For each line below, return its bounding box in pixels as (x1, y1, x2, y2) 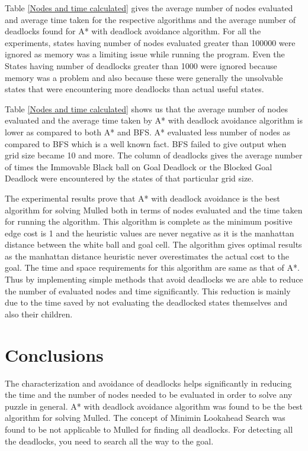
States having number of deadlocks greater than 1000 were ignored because (5, 59, 277, 72)
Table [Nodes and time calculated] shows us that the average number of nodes (5, 102, 288, 115)
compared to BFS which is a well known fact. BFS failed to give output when (5, 137, 287, 150)
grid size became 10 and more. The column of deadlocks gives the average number (5, 149, 303, 161)
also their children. (5, 307, 73, 320)
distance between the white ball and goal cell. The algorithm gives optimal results (5, 238, 302, 251)
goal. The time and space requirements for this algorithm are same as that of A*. (5, 261, 300, 274)
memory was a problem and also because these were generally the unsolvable (5, 71, 283, 83)
